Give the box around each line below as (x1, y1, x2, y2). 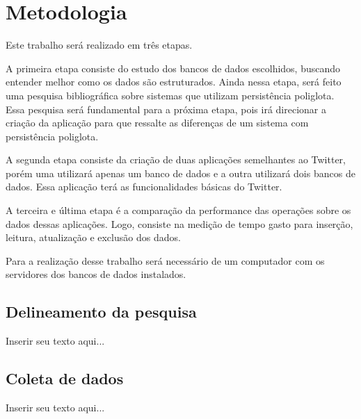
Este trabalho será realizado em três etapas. (6, 38, 193, 52)
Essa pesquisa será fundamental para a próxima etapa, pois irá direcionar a (6, 101, 326, 116)
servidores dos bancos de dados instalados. (6, 267, 186, 281)
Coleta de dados (6, 368, 124, 389)
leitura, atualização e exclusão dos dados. (6, 230, 181, 245)
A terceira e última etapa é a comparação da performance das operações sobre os (6, 203, 351, 217)
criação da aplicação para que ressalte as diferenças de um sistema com (6, 115, 309, 130)
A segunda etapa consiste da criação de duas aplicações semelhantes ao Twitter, (6, 152, 346, 167)
